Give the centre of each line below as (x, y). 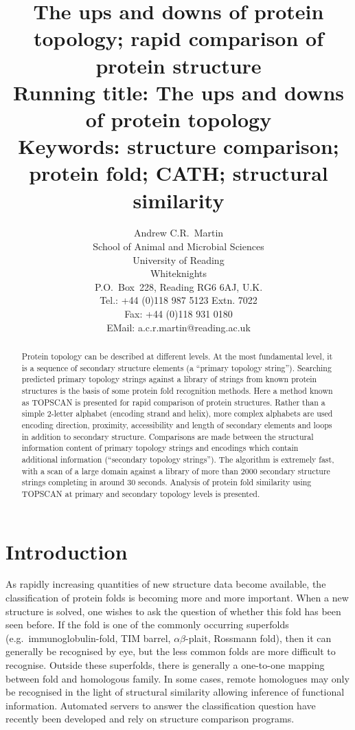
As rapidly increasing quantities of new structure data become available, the (166, 584)
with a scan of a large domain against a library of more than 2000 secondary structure (176, 471)
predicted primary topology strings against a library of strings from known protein (169, 379)
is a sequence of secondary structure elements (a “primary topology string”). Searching (176, 367)
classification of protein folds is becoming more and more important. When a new (177, 598)
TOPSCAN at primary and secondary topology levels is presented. (141, 493)
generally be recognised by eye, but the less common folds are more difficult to (171, 651)
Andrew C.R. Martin (179, 233)
